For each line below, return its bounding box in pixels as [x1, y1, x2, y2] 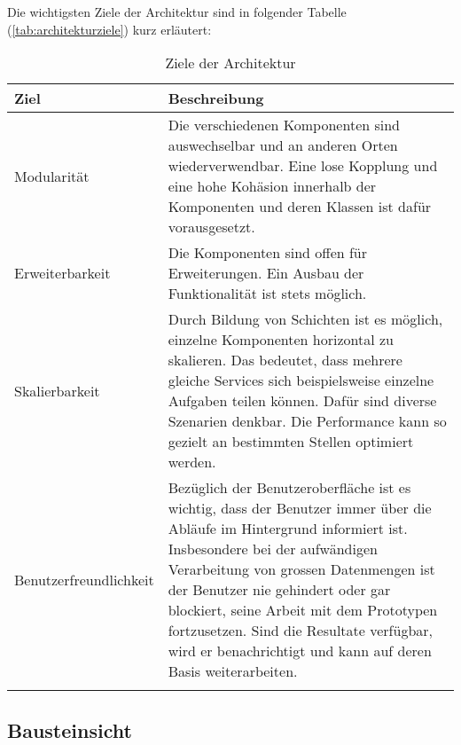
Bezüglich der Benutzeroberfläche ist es [168, 477, 411, 498]
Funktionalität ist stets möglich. [168, 283, 367, 304]
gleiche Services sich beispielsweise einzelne [168, 370, 434, 391]
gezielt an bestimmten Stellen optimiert [168, 431, 414, 452]
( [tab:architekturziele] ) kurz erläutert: [7, 20, 212, 38]
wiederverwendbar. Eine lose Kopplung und [168, 155, 438, 176]
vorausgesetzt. [168, 216, 255, 238]
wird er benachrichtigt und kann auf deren [168, 640, 432, 662]
